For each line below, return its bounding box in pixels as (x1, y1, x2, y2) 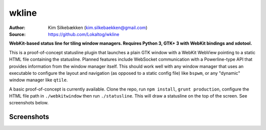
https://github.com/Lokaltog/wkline (48, 31, 120, 37)
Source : (9, 31, 26, 37)
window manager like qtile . (9, 77, 68, 83)
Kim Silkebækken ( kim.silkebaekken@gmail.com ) (48, 25, 148, 31)
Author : (9, 25, 26, 31)
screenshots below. (9, 100, 49, 106)
